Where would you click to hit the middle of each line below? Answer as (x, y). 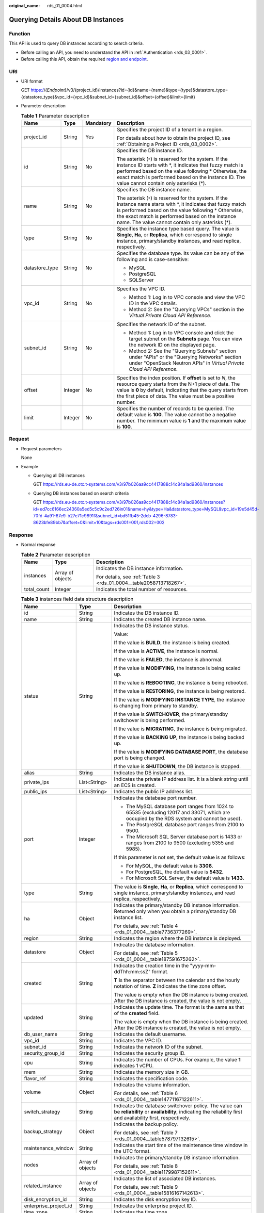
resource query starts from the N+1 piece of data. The (179, 384)
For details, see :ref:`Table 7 (146, 1132)
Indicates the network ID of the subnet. (158, 1047)
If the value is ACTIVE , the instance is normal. (166, 651)
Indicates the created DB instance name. (160, 619)
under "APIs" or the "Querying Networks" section (185, 357)
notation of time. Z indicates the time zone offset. (170, 986)
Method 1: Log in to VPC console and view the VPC (187, 297)
